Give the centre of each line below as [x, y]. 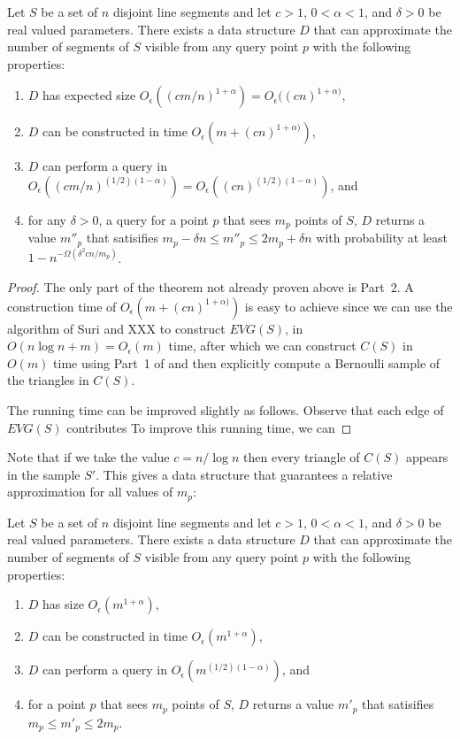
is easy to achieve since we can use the [349, 306]
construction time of [62, 306]
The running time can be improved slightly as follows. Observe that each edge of [226, 409]
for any [47, 219]
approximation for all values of [90, 492]
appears [427, 457]
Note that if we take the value [88, 457]
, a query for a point [153, 219]
